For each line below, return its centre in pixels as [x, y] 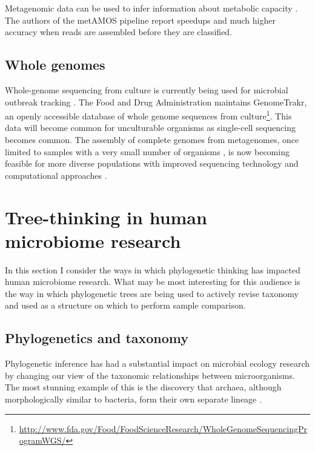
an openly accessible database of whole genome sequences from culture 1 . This [148, 115]
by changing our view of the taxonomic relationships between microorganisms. [150, 375]
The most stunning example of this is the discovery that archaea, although [143, 387]
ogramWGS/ [42, 440]
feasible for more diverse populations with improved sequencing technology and [152, 163]
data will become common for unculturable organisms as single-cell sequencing [150, 128]
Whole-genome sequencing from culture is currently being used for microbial [147, 89]
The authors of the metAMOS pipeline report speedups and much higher [140, 20]
